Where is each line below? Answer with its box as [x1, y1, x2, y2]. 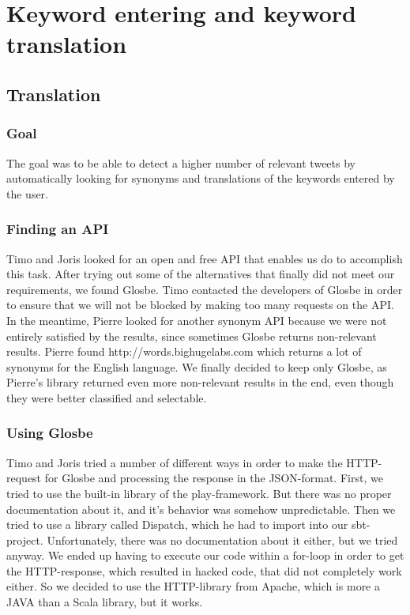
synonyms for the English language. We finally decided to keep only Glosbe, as [6, 358, 387, 375]
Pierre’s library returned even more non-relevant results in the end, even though [6, 374, 394, 391]
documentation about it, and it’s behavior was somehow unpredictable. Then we [6, 500, 396, 517]
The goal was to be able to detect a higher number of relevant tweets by [6, 154, 355, 171]
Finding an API [6, 219, 109, 239]
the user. [6, 185, 49, 202]
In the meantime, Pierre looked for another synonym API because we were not [6, 311, 387, 328]
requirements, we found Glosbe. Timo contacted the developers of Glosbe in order [6, 281, 403, 297]
